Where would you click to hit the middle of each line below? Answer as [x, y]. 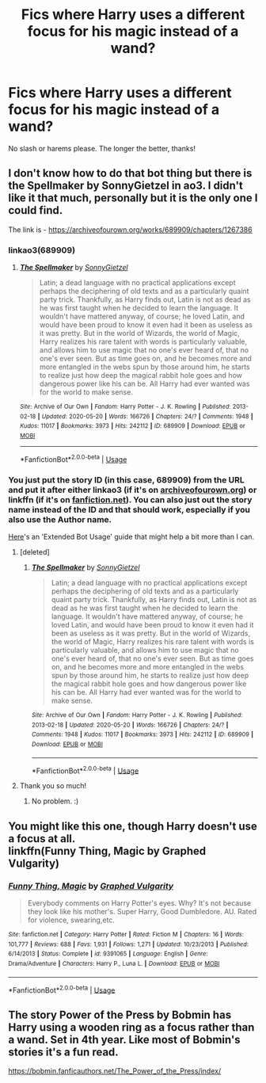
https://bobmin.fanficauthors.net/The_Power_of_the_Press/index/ [115, 1071]
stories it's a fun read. [63, 1052]
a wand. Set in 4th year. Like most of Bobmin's [124, 1039]
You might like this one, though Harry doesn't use [133, 826]
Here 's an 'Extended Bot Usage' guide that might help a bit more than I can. [131, 536]
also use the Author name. [60, 519]
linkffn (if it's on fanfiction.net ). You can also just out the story [130, 499]
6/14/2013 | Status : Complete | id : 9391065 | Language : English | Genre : [108, 954]
